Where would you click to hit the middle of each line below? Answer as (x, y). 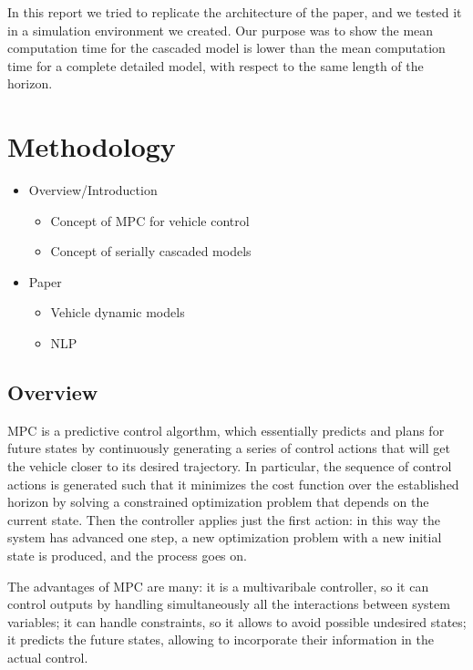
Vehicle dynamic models (118, 312)
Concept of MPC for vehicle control (150, 220)
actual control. (48, 657)
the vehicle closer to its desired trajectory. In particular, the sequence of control (230, 466)
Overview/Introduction (93, 190)
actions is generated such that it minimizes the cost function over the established (233, 484)
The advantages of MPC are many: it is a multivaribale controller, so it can (218, 586)
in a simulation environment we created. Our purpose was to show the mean (221, 30)
